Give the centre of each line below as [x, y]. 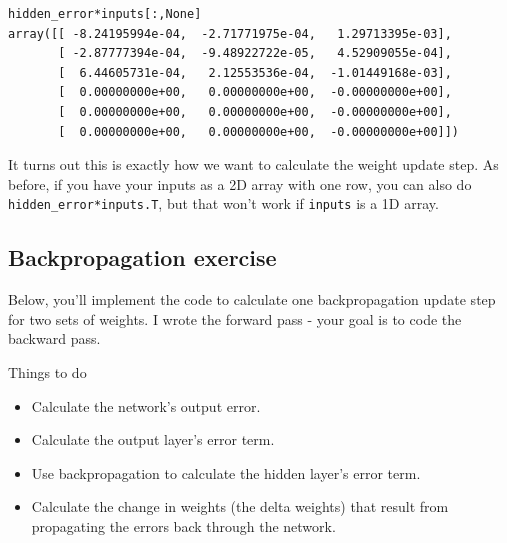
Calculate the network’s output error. [146, 405]
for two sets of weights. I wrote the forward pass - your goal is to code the [235, 318]
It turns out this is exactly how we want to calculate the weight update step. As [253, 164]
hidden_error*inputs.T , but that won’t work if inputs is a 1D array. [223, 203]
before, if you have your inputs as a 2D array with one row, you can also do [240, 183]
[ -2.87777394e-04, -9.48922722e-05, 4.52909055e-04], [255, 53]
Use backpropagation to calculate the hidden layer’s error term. [226, 472]
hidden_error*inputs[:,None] [105, 14]
